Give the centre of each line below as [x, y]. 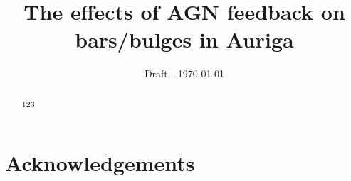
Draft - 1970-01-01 [184, 73]
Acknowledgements [100, 163]
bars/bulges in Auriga [184, 39]
